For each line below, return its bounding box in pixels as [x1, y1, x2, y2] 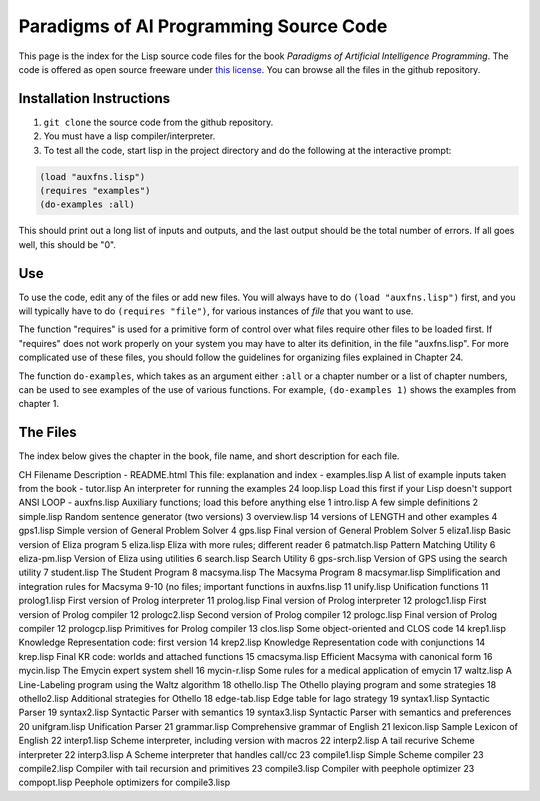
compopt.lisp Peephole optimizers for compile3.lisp [18, 776, 230, 789]
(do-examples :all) [39, 199, 135, 210]
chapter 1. [18, 398, 60, 410]
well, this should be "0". [18, 238, 117, 250]
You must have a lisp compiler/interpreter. [43, 130, 216, 142]
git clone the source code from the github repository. [43, 116, 274, 128]
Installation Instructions [18, 90, 171, 107]
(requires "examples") [39, 185, 151, 196]
